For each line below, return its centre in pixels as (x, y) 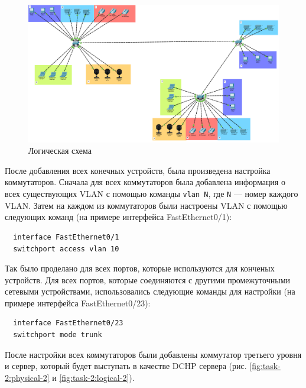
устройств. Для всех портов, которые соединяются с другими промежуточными (147, 279)
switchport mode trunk (58, 335)
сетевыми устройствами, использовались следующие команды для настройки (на (150, 291)
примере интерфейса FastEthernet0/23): (78, 303)
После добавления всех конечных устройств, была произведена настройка (138, 170)
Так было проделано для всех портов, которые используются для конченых (140, 268)
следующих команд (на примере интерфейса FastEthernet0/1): (118, 217)
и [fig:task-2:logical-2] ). (93, 377)
